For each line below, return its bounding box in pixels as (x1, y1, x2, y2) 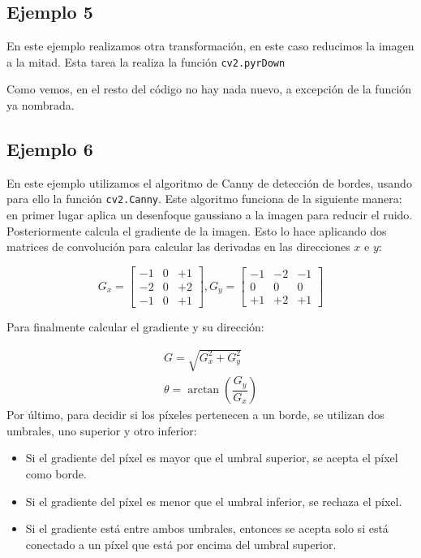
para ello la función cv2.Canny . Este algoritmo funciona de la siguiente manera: (6, 190, 402, 207)
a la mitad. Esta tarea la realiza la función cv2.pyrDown (6, 53, 286, 70)
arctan (187, 384, 220, 396)
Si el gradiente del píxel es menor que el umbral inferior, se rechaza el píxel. (25, 492, 402, 509)
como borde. (25, 465, 87, 482)
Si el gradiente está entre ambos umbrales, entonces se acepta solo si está (25, 520, 389, 537)
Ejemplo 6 (6, 136, 93, 162)
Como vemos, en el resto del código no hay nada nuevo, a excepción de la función (6, 80, 412, 97)
